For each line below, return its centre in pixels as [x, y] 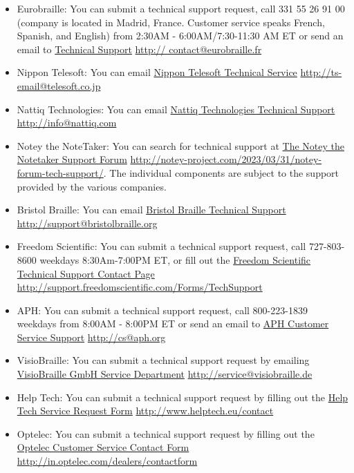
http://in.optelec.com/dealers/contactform [107, 461]
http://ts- [321, 72]
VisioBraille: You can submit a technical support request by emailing [163, 360]
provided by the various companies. [92, 186]
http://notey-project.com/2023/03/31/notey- [226, 159]
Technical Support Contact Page [86, 273]
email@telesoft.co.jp [59, 85]
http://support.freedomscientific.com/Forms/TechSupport [140, 287]
